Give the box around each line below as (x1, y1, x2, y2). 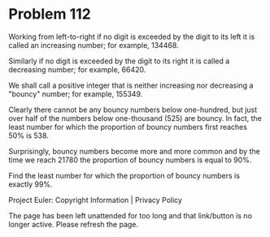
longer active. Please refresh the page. (8, 219, 139, 229)
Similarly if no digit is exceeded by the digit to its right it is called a (8, 56, 230, 66)
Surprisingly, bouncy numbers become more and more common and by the (8, 146, 260, 156)
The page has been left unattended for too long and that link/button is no (8, 210, 252, 220)
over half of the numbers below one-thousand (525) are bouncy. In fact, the (8, 113, 262, 123)
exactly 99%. (8, 179, 53, 189)
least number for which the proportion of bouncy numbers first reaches (8, 122, 248, 131)
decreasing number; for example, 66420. (8, 64, 146, 74)
